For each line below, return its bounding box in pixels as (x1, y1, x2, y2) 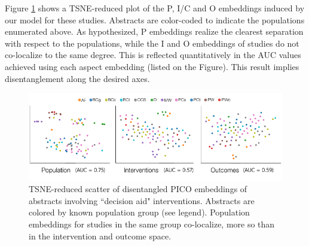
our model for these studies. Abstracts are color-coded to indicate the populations (5, 13, 305, 26)
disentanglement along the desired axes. (5, 72, 150, 84)
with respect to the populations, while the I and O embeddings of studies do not (5, 37, 299, 49)
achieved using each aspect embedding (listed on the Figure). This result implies (5, 60, 299, 72)
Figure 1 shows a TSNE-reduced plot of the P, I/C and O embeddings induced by (5, 2, 305, 14)
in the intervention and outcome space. (29, 229, 172, 242)
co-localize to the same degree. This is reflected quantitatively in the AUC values (5, 48, 301, 61)
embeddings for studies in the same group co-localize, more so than (29, 217, 275, 230)
